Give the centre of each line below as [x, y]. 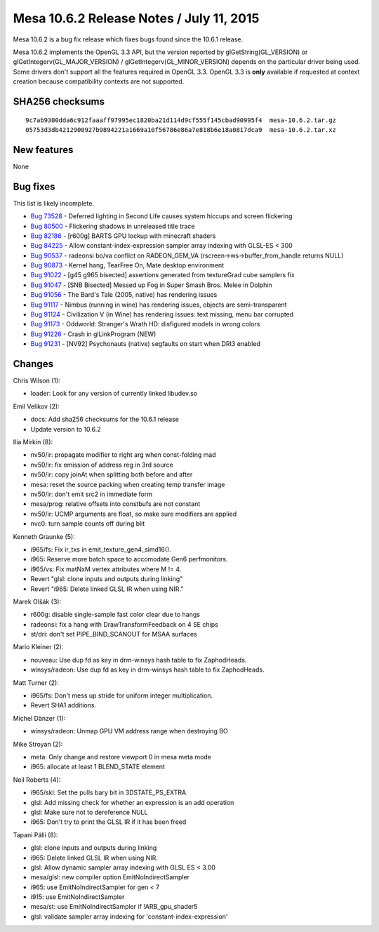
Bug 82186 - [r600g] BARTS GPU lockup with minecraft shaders [123, 236]
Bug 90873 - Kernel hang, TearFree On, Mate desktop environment [127, 265]
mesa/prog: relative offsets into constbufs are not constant [115, 504]
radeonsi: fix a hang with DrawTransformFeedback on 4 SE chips [125, 624]
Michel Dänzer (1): [39, 718]
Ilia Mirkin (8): [33, 442]
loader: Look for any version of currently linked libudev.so [114, 394]
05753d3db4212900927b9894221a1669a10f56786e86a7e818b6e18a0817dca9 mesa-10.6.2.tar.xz [181, 129]
